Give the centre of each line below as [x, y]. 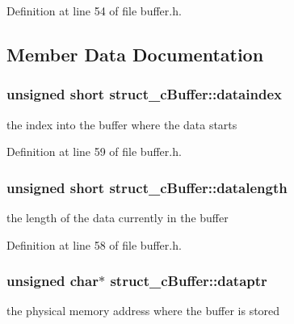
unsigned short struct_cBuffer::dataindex [144, 94]
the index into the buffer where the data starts [122, 124]
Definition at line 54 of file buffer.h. [94, 11]
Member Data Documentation [135, 54]
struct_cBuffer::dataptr [189, 281]
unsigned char [52, 281]
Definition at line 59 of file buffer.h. [94, 151]
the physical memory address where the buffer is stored [143, 311]
